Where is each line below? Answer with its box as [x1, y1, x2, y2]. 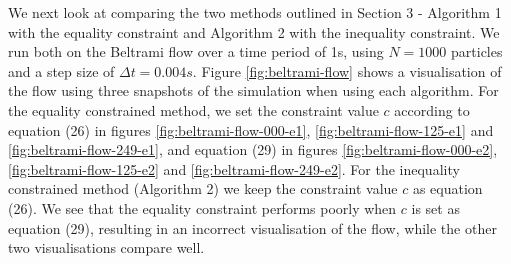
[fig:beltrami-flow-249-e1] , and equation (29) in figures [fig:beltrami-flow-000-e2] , [8, 139, 498, 160]
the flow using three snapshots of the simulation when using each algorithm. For [8, 80, 499, 101]
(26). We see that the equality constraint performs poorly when [8, 197, 397, 218]
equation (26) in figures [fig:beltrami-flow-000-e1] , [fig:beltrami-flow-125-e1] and [8, 119, 494, 140]
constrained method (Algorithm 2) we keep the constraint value [8, 178, 398, 199]
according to [394, 99, 470, 120]
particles [451, 41, 503, 62]
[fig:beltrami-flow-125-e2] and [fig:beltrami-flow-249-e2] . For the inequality [8, 158, 460, 179]
